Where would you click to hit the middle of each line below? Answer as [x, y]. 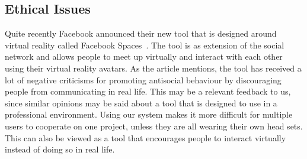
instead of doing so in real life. [60, 149]
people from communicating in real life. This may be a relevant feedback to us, [148, 91]
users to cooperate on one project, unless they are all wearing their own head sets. [154, 126]
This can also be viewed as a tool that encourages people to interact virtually [145, 137]
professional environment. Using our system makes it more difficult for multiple [149, 114]
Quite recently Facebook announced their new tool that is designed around [141, 33]
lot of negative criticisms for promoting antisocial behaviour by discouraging [143, 79]
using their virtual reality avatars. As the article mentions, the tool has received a [153, 68]
